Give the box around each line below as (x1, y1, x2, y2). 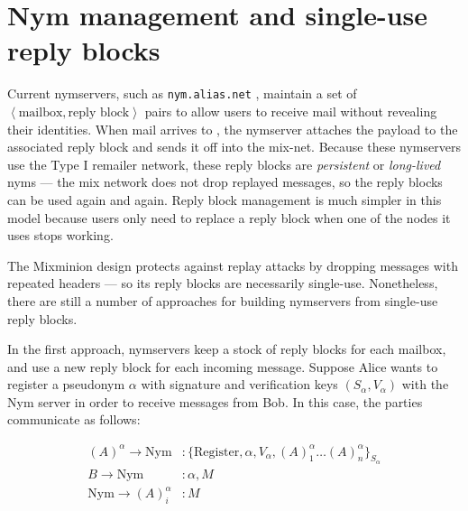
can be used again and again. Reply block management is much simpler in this (7, 190, 442, 209)
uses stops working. (7, 226, 114, 245)
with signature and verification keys (141, 375, 338, 394)
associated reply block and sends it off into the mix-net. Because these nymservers (7, 137, 461, 156)
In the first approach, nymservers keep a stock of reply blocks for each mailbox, (7, 339, 446, 358)
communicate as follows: (7, 410, 141, 429)
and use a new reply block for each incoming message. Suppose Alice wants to (7, 357, 438, 376)
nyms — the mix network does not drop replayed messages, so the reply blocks (7, 172, 443, 191)
